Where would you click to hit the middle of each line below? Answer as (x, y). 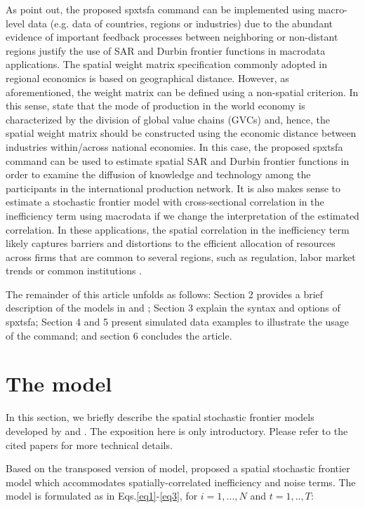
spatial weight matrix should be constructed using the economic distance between (181, 133)
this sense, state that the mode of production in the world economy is (155, 106)
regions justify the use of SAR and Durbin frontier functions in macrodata (166, 50)
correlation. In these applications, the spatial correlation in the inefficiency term (178, 229)
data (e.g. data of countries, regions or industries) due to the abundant (180, 23)
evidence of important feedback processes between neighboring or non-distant (172, 37)
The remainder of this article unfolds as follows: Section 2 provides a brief (165, 294)
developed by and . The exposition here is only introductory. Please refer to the (177, 430)
